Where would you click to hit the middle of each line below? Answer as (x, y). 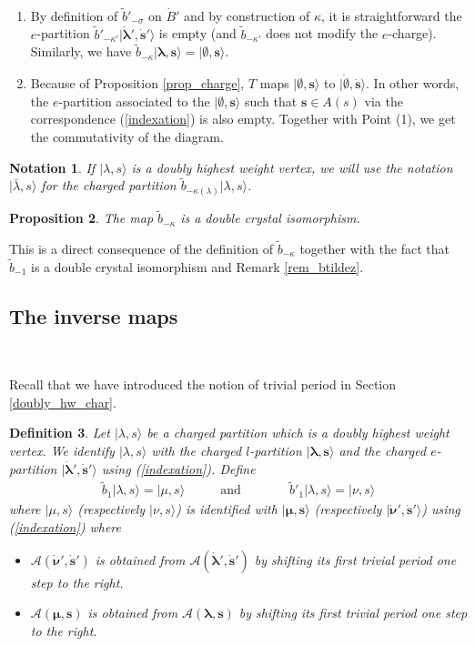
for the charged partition (109, 185)
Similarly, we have (81, 51)
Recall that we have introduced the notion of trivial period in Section (203, 384)
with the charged (197, 450)
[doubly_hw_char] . (63, 402)
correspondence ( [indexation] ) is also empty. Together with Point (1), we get (243, 119)
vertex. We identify (62, 450)
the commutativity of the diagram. (127, 137)
